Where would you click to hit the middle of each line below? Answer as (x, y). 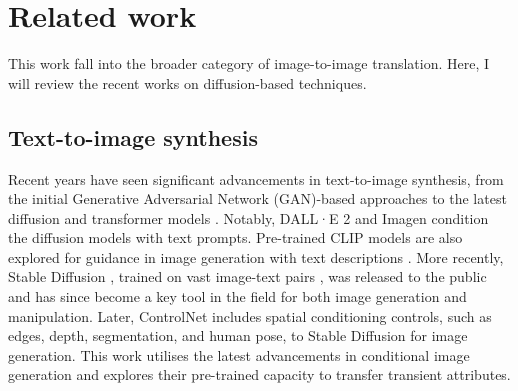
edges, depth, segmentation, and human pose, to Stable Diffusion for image (238, 335)
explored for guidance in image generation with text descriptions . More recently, (256, 256)
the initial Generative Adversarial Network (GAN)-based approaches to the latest (257, 198)
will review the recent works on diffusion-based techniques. (187, 82)
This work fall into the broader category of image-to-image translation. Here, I (249, 63)
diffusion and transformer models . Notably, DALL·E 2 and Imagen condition (248, 217)
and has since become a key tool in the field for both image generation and (237, 296)
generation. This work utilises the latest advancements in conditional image (239, 354)
